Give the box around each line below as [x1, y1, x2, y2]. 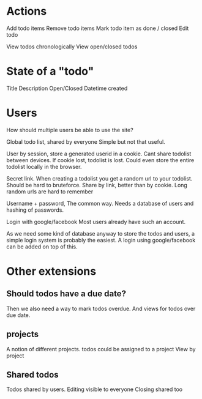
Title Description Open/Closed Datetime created [6, 84, 128, 92]
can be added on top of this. [6, 243, 78, 250]
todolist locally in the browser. [6, 163, 82, 170]
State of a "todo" [6, 64, 94, 78]
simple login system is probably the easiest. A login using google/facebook [6, 236, 196, 244]
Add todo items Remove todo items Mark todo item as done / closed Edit [6, 24, 189, 32]
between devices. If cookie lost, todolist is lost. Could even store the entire [6, 156, 195, 163]
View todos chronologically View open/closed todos [6, 43, 138, 50]
